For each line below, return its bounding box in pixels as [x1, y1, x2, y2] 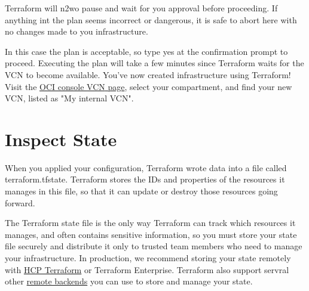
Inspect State [5, 126, 117, 151]
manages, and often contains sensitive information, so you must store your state [5, 228, 297, 240]
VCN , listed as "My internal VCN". [5, 92, 134, 104]
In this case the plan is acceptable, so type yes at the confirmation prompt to [5, 45, 288, 57]
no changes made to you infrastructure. [5, 25, 148, 38]
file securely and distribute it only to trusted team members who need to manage [5, 240, 302, 252]
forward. [5, 196, 35, 209]
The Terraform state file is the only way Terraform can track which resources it [5, 216, 296, 229]
